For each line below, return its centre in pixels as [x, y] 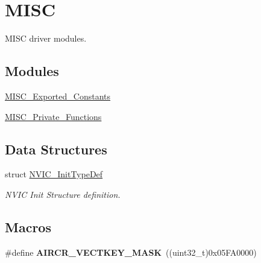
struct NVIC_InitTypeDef [54, 174]
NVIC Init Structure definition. [63, 194]
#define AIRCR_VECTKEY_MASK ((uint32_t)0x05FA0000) [131, 252]
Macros [28, 227]
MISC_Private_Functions [53, 116]
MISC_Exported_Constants [58, 96]
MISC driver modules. [46, 38]
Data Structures [56, 149]
